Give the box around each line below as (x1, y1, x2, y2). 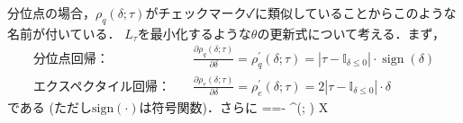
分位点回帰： (32, 52, 109, 66)
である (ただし (7, 97, 92, 116)
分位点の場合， (7, 4, 95, 22)
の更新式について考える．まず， (257, 23, 445, 42)
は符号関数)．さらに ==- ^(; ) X (139, 97, 329, 116)
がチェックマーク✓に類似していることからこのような (145, 4, 457, 22)
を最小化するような (137, 23, 251, 42)
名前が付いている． (7, 23, 121, 42)
